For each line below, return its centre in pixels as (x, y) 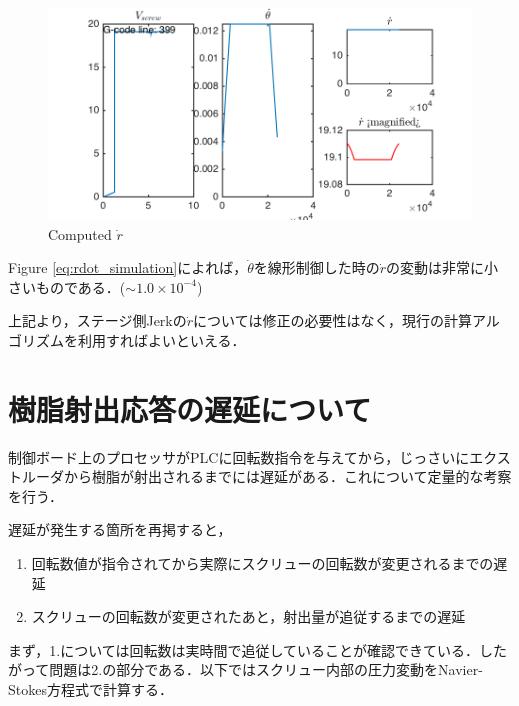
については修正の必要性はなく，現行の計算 (332, 320)
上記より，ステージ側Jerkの (97, 320)
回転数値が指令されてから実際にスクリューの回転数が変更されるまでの (262, 563)
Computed (80, 233)
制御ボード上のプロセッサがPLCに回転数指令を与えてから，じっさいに (239, 456)
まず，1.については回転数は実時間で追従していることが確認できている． (244, 649)
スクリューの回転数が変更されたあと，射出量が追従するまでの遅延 (248, 616)
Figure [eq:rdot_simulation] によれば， (128, 267)
